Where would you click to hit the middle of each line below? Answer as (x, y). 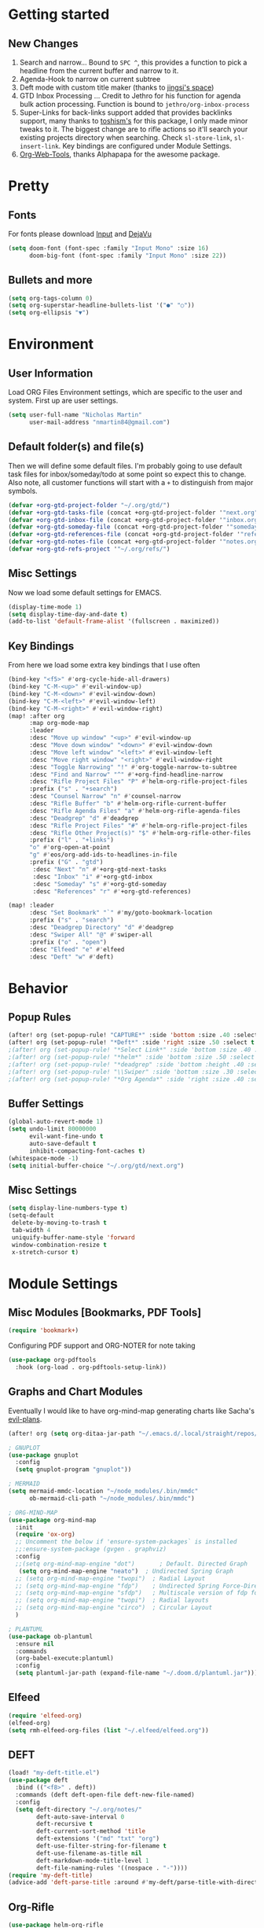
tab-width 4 (31, 1230)
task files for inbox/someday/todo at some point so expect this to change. (127, 474)
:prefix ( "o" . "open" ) (68, 942)
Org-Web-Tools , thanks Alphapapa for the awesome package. (120, 154)
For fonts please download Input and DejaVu (80, 234)
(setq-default (31, 1216)
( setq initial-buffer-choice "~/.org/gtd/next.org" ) (96, 1165)
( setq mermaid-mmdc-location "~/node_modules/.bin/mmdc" (103, 1492)
